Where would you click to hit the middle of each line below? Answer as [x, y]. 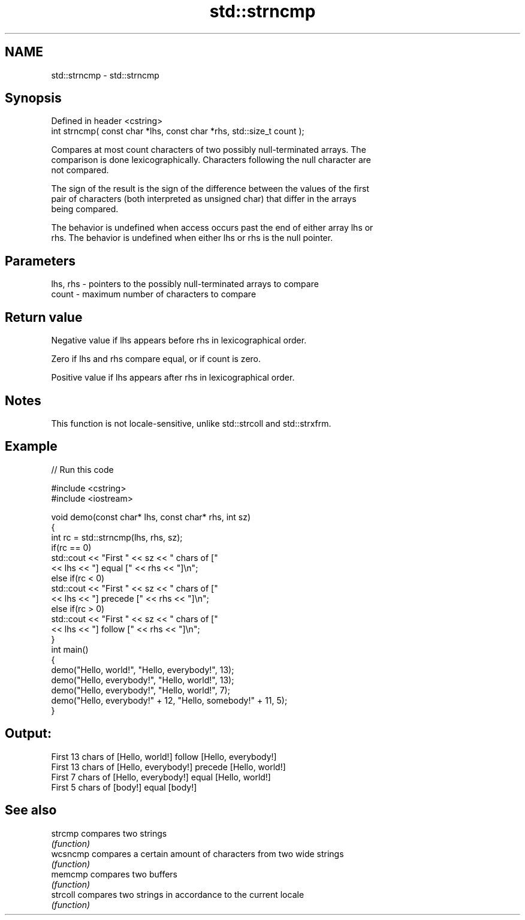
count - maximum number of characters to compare [154, 294]
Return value [44, 317]
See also [31, 810]
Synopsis [33, 98]
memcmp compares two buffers [114, 874]
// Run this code [82, 469]
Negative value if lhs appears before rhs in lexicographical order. [179, 340]
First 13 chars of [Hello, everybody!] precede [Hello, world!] [168, 767]
